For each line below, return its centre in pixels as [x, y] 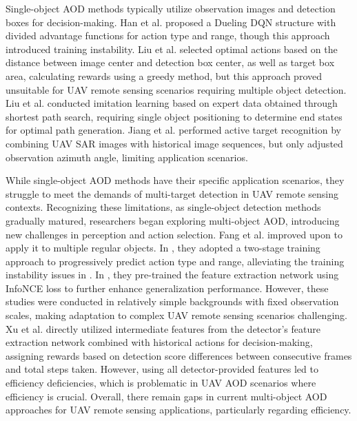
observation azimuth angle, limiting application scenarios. [127, 157]
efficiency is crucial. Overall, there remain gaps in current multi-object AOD [166, 396]
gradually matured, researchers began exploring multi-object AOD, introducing [173, 220]
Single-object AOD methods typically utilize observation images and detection [171, 8]
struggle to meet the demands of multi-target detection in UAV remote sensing [172, 193]
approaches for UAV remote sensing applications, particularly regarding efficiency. [178, 410]
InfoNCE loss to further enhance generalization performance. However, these [167, 288]
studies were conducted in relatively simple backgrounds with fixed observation [172, 301]
